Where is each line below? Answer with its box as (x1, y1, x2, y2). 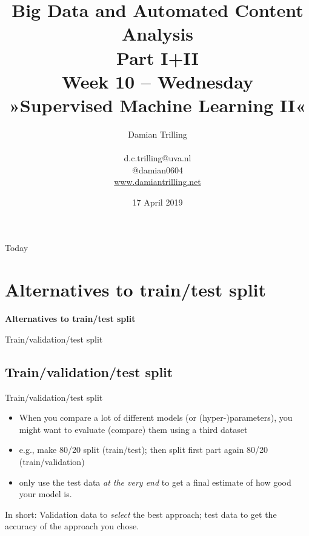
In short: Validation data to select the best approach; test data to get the (5, 508, 277, 520)
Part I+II (116, 45, 199, 70)
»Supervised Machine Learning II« (8, 92, 307, 117)
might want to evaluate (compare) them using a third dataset (19, 423, 248, 435)
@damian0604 (131, 163, 183, 176)
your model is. (19, 487, 72, 500)
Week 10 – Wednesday (62, 69, 253, 93)
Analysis (121, 21, 194, 46)
